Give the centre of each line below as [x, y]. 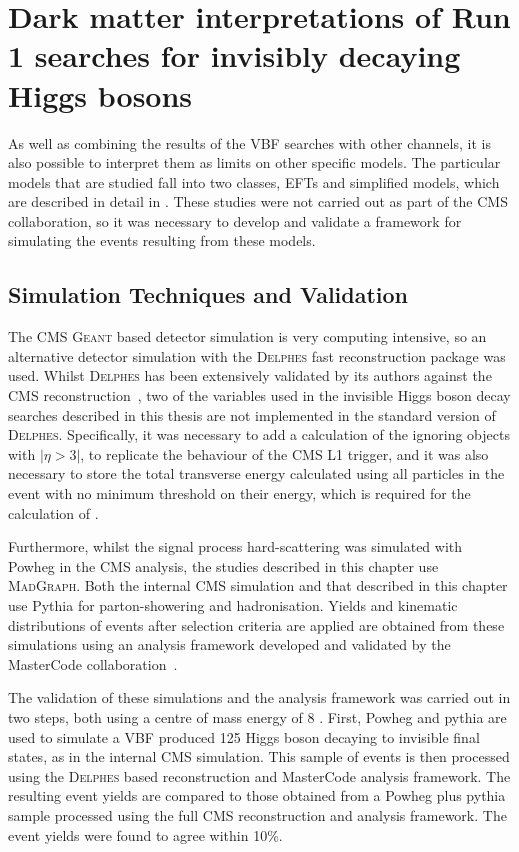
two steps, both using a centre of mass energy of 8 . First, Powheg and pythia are [257, 716]
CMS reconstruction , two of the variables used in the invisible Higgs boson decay [259, 395]
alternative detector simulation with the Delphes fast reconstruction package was [257, 355]
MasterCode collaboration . [93, 663]
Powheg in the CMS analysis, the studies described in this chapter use [223, 565]
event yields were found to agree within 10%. [145, 834]
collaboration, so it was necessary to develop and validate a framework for [235, 220]
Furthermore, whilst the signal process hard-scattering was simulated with [235, 546]
